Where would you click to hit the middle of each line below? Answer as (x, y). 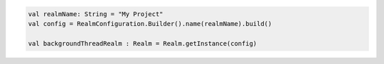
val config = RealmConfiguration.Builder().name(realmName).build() (150, 24)
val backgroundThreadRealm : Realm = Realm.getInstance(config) (143, 43)
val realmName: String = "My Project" (96, 14)
